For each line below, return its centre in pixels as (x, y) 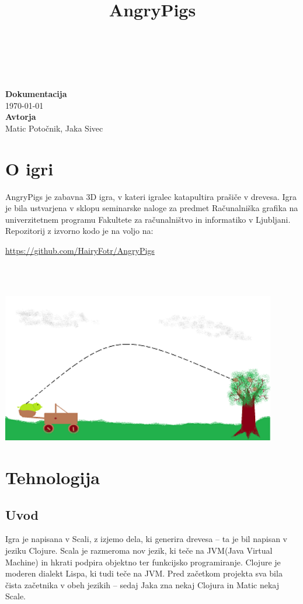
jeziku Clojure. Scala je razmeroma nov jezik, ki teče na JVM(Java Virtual (139, 550)
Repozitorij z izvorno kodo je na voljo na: (79, 231)
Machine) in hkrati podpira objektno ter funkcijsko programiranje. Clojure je (143, 562)
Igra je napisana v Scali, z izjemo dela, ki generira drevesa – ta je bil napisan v (146, 539)
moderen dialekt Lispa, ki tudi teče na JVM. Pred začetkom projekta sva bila (144, 573)
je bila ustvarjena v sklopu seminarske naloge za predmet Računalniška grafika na (152, 208)
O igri (29, 168)
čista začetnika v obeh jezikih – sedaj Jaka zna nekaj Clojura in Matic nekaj (142, 584)
